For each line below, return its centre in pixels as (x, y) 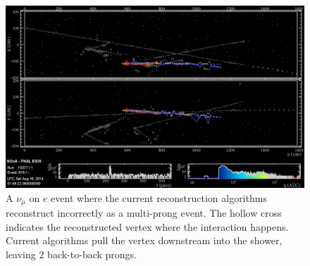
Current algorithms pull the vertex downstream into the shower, (144, 240)
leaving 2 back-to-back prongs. (72, 254)
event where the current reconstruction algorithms (159, 197)
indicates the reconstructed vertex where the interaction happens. (147, 226)
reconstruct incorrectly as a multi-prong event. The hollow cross (144, 213)
